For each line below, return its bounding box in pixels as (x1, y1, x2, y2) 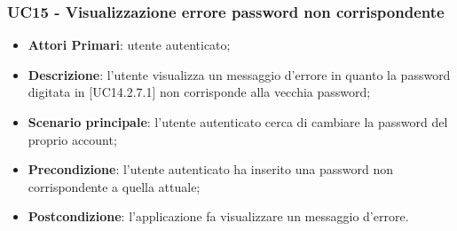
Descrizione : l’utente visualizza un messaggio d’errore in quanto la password (28, 65, 451, 84)
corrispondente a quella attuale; (28, 177, 201, 195)
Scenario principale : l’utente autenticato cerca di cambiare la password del (28, 113, 448, 131)
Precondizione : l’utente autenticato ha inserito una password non (28, 160, 393, 179)
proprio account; (28, 130, 117, 148)
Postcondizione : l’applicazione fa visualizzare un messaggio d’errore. (28, 207, 409, 226)
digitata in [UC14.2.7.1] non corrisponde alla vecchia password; (28, 83, 371, 101)
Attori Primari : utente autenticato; (28, 36, 231, 54)
